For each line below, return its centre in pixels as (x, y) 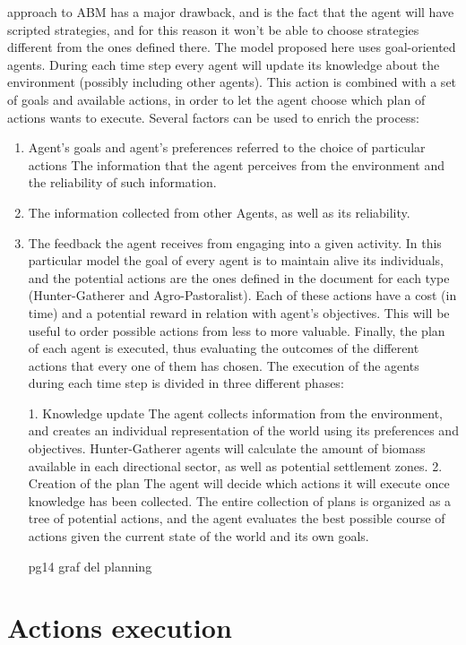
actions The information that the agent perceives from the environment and (237, 164)
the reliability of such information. (122, 182)
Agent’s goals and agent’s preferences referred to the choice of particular (227, 147)
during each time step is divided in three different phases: (186, 383)
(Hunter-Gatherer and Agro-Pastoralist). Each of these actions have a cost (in (242, 295)
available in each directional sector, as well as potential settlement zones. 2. (235, 465)
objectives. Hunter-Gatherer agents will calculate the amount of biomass (227, 448)
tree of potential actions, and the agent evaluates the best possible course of (237, 518)
